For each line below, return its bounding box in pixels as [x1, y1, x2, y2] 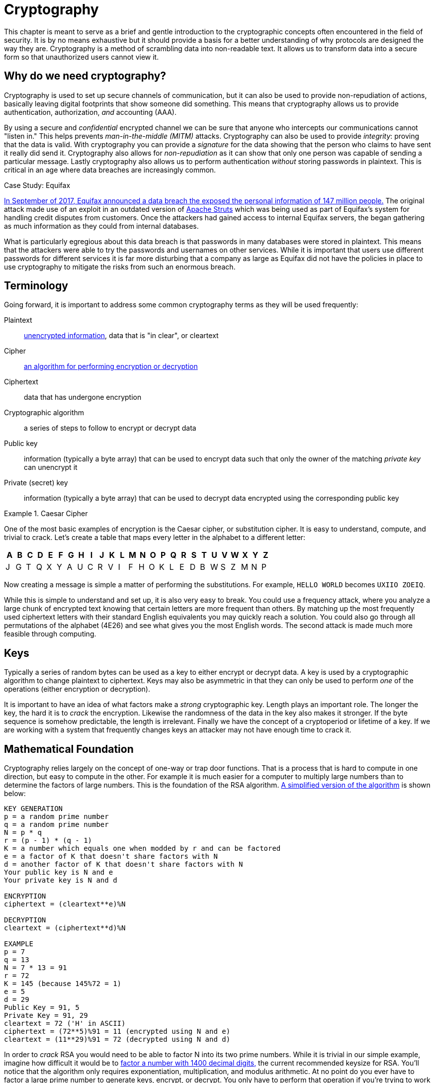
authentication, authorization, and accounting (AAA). [4, 107, 176, 116]
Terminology [4, 279, 68, 292]
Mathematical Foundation [4, 742, 134, 755]
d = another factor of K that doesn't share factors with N [4, 860, 243, 869]
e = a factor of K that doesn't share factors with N [4, 852, 218, 861]
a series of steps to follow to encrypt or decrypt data [24, 424, 196, 433]
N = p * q [4, 828, 42, 837]
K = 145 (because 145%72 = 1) [4, 980, 122, 988]
